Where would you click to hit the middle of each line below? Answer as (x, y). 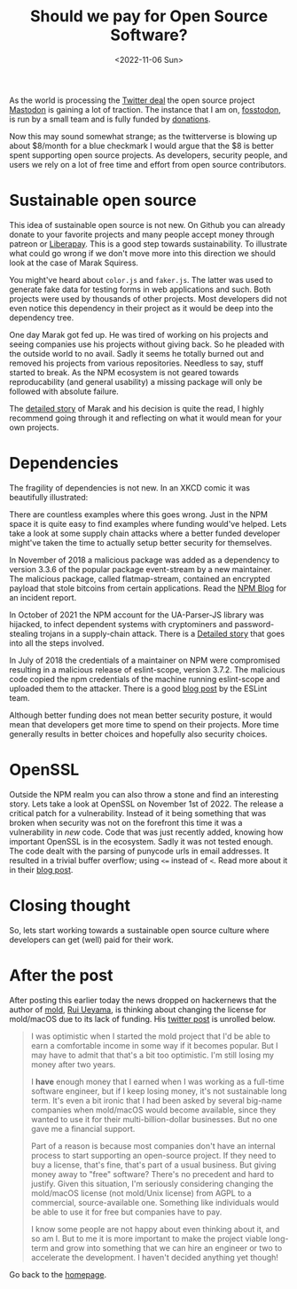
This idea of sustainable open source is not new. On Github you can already (147, 224)
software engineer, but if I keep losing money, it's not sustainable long (159, 1091)
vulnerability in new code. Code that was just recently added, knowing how (146, 832)
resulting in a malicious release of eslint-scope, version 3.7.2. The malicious (147, 669)
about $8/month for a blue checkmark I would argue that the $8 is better (141, 145)
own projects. (34, 427)
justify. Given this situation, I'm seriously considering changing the (152, 1183)
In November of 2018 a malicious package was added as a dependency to (145, 560)
